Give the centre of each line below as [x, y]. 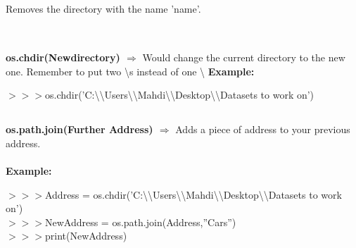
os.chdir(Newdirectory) [63, 57]
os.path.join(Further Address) [80, 129]
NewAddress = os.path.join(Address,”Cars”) [140, 222]
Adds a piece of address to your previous [263, 129]
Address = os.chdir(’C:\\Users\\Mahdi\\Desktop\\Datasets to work [193, 194]
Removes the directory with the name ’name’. [103, 9]
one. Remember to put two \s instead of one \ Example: [130, 71]
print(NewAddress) [86, 236]
